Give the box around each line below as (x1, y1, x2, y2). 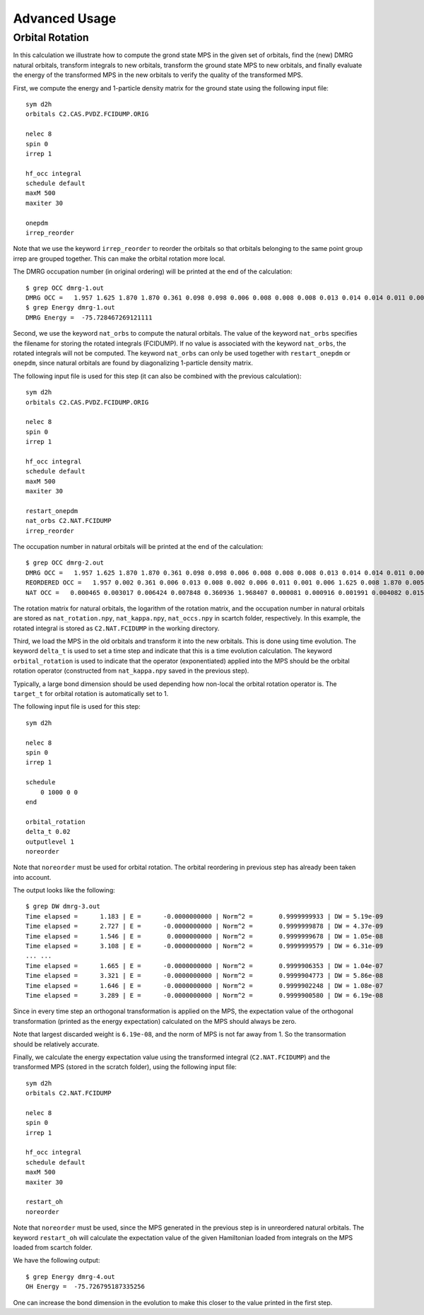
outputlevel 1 (25, 837, 74, 846)
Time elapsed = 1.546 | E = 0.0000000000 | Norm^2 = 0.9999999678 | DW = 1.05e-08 (25, 932, 384, 940)
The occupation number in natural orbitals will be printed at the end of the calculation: (13, 542, 264, 550)
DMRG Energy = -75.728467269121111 (25, 313, 153, 322)
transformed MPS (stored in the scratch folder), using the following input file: (13, 1063, 237, 1071)
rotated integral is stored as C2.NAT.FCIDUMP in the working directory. (13, 624, 220, 632)
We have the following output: (13, 1256, 100, 1265)
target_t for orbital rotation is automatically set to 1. (13, 690, 169, 698)
